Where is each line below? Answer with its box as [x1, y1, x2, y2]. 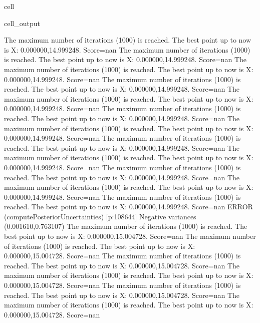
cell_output [4, 18, 40, 28]
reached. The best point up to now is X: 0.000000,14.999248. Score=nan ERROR [4, 201, 253, 212]
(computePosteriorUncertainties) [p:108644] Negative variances [4, 211, 196, 221]
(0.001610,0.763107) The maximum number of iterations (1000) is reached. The [4, 221, 247, 231]
